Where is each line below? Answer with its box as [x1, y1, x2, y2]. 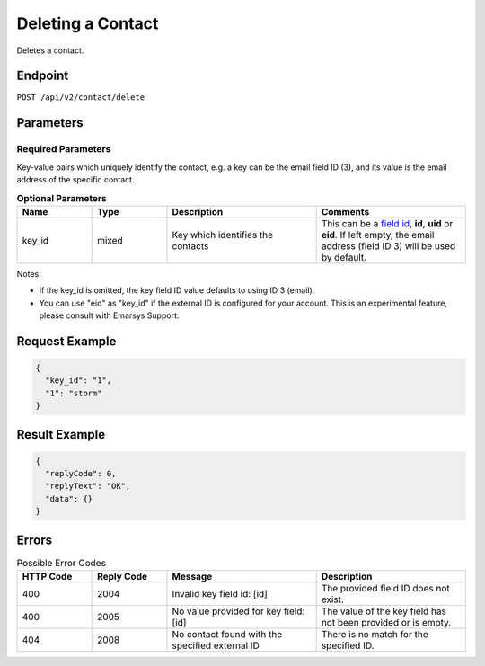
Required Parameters [16, 143, 111, 155]
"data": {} [45, 493, 93, 503]
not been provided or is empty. [321, 617, 452, 629]
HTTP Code [22, 571, 73, 583]
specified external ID [172, 639, 260, 652]
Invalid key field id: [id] [172, 588, 269, 600]
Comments [321, 205, 370, 218]
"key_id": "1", [45, 376, 112, 386]
